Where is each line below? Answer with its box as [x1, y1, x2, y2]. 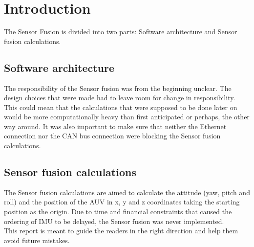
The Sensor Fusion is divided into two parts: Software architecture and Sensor [4, 26, 237, 37]
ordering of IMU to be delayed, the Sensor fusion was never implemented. [4, 216, 224, 226]
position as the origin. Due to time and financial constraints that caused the [4, 206, 232, 217]
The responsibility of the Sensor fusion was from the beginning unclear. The [4, 83, 232, 93]
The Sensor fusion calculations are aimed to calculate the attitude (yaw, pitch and [4, 187, 250, 197]
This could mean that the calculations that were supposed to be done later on [4, 102, 237, 112]
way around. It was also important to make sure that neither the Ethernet [4, 121, 227, 131]
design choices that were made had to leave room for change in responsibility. [4, 92, 235, 103]
